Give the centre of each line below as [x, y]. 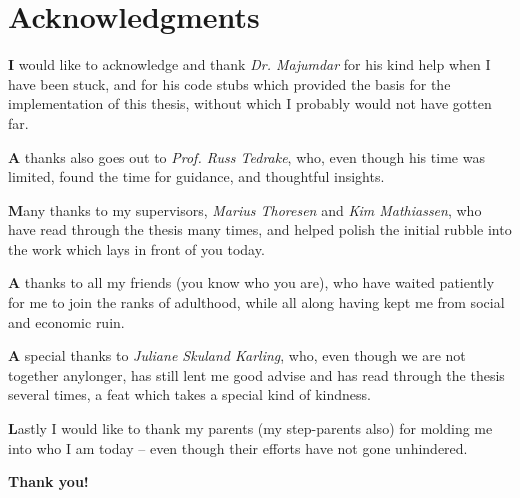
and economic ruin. [66, 321]
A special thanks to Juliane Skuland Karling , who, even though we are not [237, 355]
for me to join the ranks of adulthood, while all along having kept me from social [256, 302]
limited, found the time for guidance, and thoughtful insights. [196, 176]
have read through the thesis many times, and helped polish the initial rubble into [260, 229]
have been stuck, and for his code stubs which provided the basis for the [229, 83]
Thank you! [48, 481]
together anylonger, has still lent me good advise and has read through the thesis [256, 374]
